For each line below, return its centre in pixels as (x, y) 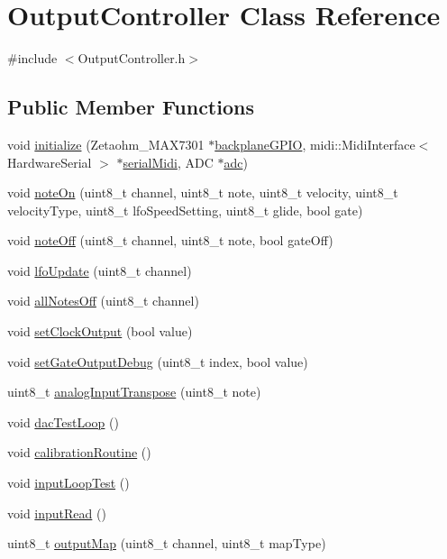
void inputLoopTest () (68, 483)
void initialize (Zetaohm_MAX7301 (106, 144)
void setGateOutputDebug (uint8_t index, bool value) (158, 361)
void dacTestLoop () (63, 422)
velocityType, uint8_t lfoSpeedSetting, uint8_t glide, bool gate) (185, 210)
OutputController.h (132, 58)
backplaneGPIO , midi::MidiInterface (315, 144)
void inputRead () (57, 513)
